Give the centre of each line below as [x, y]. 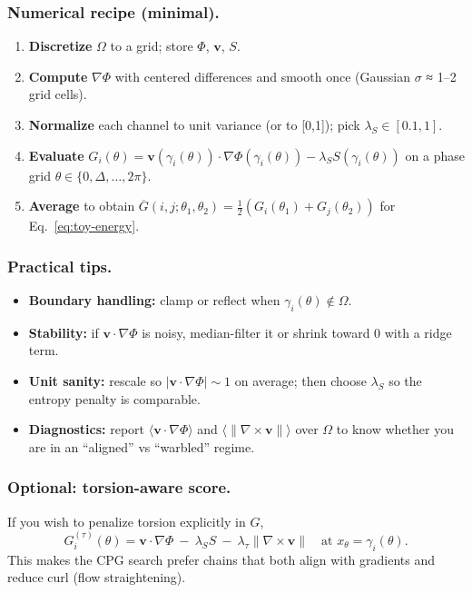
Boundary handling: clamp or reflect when [154, 300]
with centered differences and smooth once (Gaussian [262, 76]
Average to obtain [82, 206]
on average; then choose [300, 380]
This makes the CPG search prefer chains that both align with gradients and [221, 559]
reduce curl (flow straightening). [97, 577]
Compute [58, 76]
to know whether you [395, 429]
